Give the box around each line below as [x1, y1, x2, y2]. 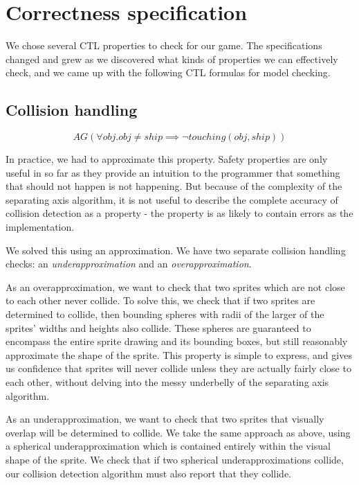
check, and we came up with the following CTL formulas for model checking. [6, 65, 331, 80]
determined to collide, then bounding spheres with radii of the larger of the [6, 307, 324, 321]
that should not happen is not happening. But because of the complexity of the [6, 179, 342, 193]
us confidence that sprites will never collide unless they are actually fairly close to [6, 361, 351, 376]
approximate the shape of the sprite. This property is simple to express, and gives [6, 347, 352, 362]
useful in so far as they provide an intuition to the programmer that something [6, 165, 340, 179]
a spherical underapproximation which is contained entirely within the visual [6, 439, 331, 453]
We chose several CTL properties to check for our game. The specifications [6, 38, 322, 53]
